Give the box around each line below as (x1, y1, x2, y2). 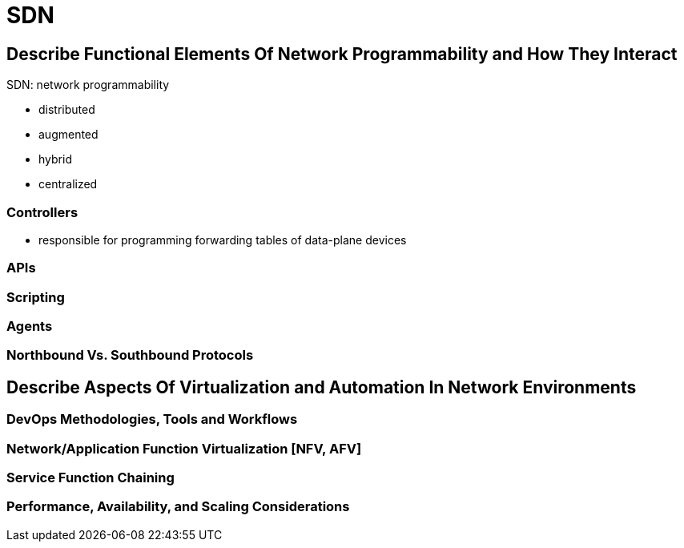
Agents (6, 318, 53, 335)
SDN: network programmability (6, 78, 170, 92)
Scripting (6, 288, 65, 305)
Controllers (6, 203, 78, 220)
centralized (38, 177, 98, 191)
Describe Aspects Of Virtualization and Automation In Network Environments (6, 377, 637, 397)
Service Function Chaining (6, 469, 175, 486)
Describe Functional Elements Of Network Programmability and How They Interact (6, 43, 678, 64)
